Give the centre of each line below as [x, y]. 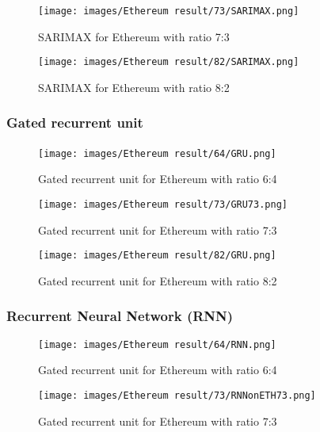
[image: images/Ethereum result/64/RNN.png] [157, 344]
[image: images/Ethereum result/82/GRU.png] [157, 256]
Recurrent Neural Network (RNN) [120, 316]
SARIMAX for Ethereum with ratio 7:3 [134, 36]
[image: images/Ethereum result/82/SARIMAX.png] [169, 62]
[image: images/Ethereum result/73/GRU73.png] [163, 204]
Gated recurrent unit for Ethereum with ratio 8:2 [158, 280]
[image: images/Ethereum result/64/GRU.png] [157, 153]
